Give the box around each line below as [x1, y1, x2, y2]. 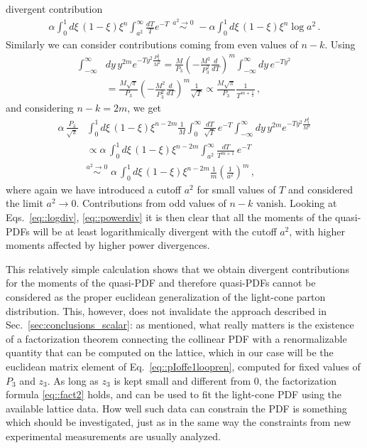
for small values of [197, 181, 276, 196]
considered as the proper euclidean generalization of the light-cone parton [6, 289, 326, 304]
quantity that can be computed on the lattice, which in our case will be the [6, 345, 334, 360]
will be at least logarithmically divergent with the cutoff [33, 223, 277, 238]
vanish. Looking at [256, 196, 337, 210]
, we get [127, 100, 162, 115]
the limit [6, 196, 43, 210]
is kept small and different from [114, 373, 251, 388]
